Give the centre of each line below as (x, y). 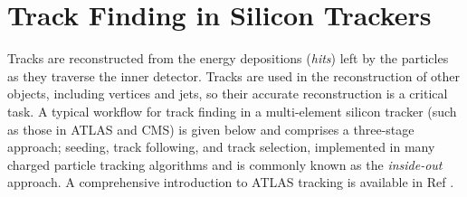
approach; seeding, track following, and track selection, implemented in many (221, 147)
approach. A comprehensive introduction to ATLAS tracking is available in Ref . (231, 182)
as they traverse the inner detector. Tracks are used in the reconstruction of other (234, 75)
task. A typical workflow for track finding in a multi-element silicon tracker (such (232, 111)
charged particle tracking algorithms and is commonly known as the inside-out (225, 164)
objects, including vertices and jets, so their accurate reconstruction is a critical (228, 94)
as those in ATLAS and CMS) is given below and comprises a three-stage (211, 129)
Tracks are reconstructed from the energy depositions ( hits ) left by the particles (228, 58)
